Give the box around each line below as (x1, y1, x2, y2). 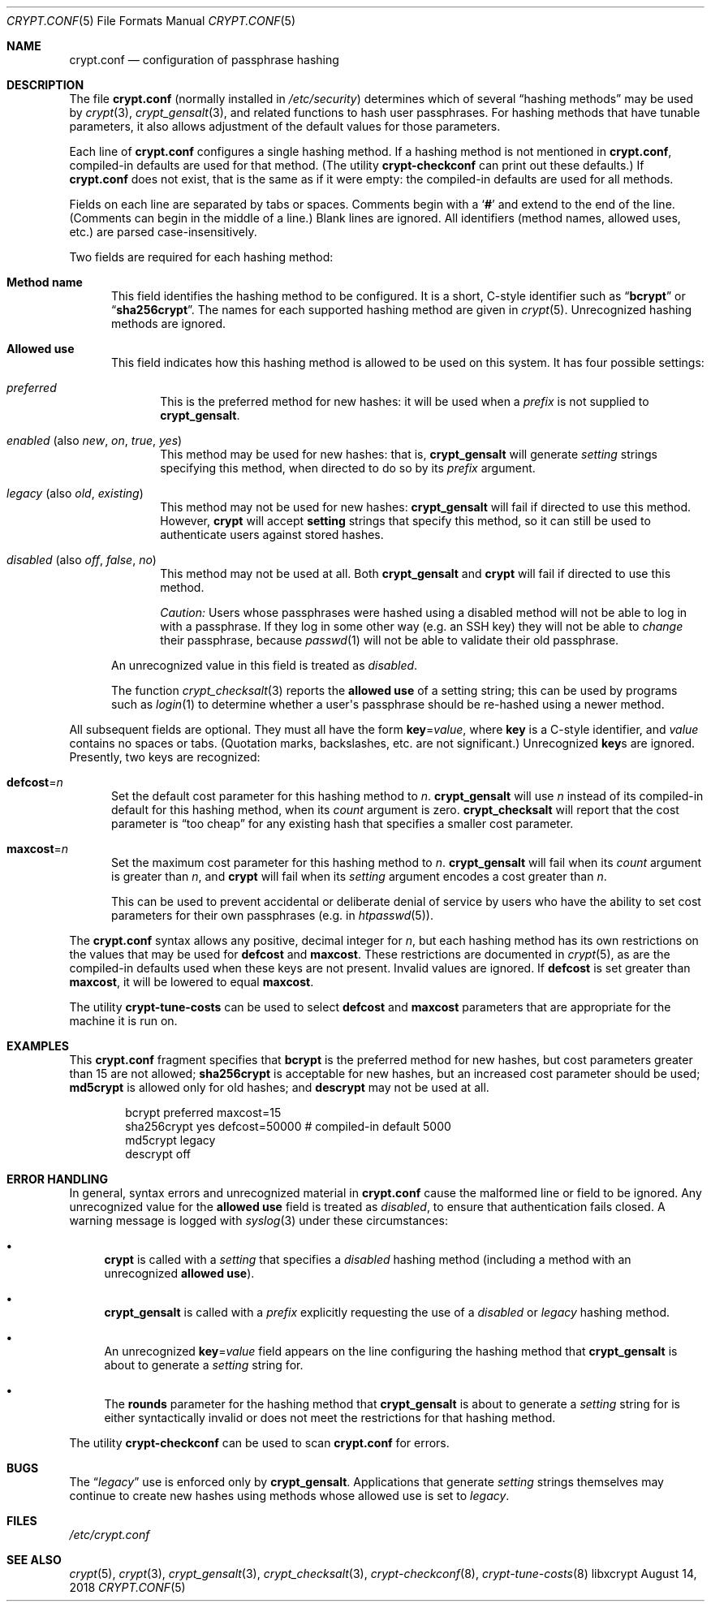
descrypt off (125, 1147, 191, 1161)
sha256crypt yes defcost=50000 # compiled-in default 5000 (125, 1119, 451, 1133)
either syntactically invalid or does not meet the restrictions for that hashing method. (104, 1411, 556, 1425)
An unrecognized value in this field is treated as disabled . (111, 658, 418, 672)
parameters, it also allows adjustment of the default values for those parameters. (69, 119, 501, 133)
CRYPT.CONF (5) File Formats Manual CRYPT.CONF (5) (6, 14, 296, 28)
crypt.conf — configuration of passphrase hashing (69, 53, 339, 67)
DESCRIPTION (6, 78, 84, 92)
